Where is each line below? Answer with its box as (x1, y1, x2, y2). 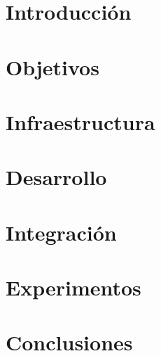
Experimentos (6, 273, 141, 302)
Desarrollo (6, 163, 107, 191)
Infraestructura (6, 107, 155, 136)
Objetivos (6, 52, 99, 81)
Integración (6, 217, 117, 246)
